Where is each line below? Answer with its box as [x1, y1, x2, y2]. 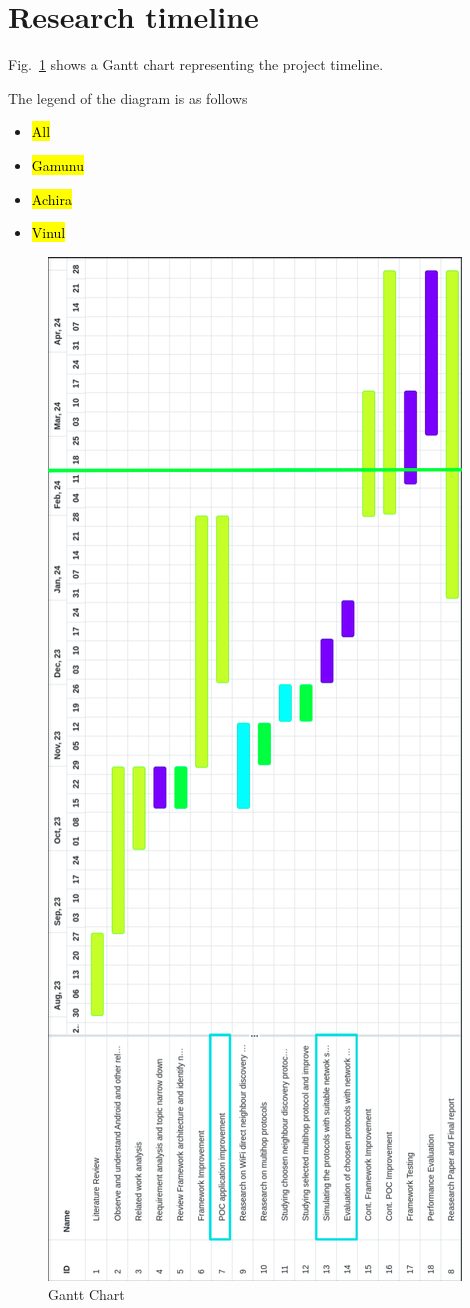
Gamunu [31, 154, 85, 175]
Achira [31, 188, 72, 209]
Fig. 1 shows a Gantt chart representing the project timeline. [8, 54, 384, 75]
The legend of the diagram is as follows [8, 87, 248, 108]
